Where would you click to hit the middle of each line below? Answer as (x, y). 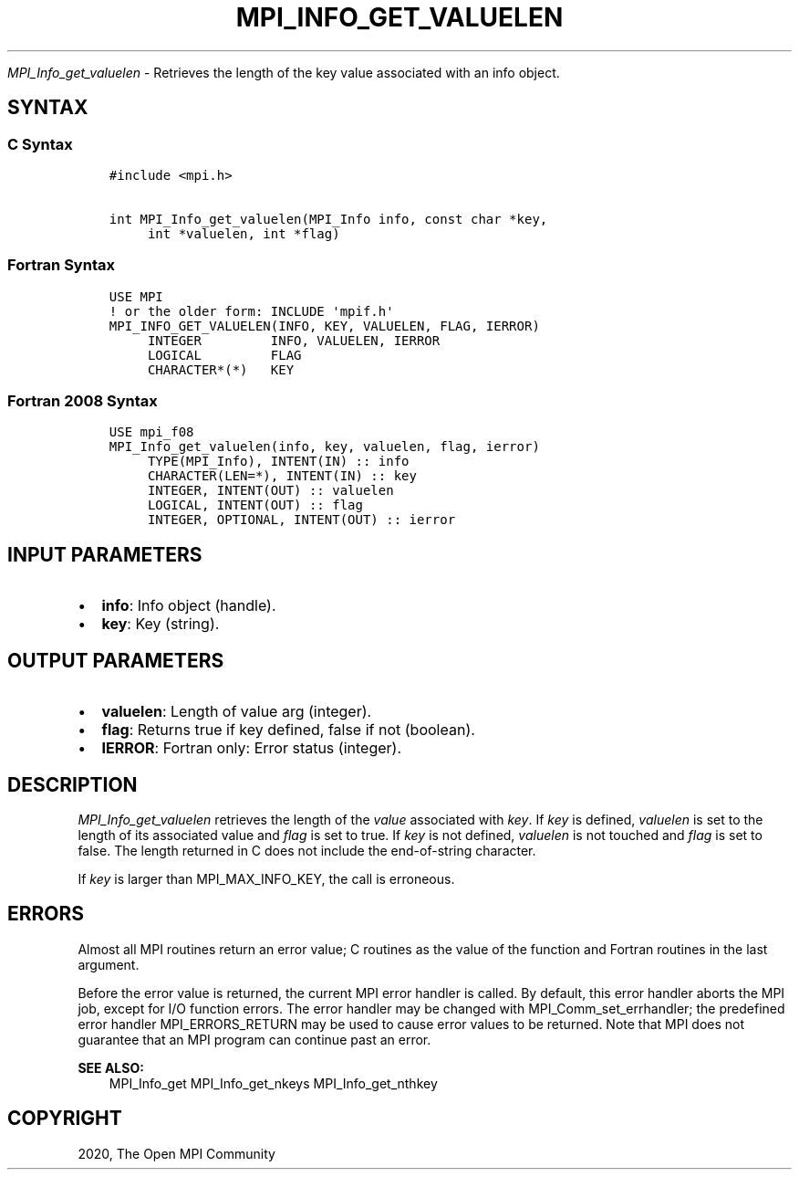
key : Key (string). (161, 624)
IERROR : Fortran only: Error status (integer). (251, 748)
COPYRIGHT (65, 1119)
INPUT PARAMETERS (105, 554)
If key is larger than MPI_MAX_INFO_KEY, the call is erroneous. (266, 879)
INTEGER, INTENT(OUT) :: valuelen (270, 491)
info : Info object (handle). (189, 606)
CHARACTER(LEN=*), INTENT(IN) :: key (282, 476)
